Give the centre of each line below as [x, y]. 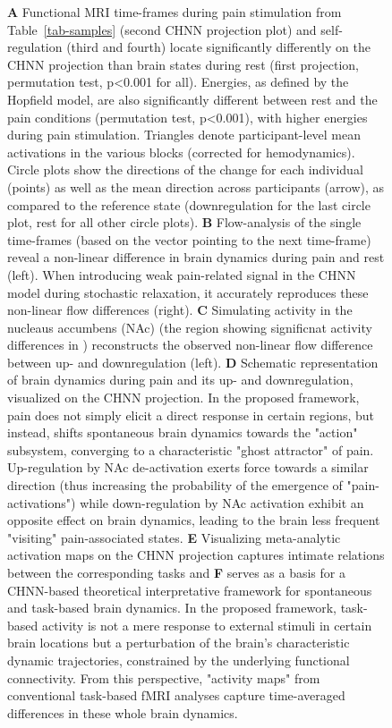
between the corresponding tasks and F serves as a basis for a [176, 572]
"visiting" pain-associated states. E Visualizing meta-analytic [174, 537]
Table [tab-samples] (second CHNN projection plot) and [162, 29]
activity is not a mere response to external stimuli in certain [207, 625]
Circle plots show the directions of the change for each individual [185, 169]
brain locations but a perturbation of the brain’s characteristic [179, 643]
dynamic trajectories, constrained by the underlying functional [179, 660]
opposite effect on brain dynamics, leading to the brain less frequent [194, 520]
